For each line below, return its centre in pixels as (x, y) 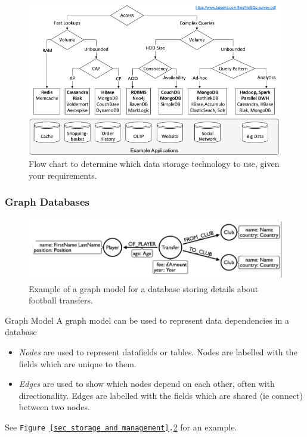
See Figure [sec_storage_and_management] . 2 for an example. (121, 427)
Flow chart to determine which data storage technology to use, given (154, 164)
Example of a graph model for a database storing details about (144, 288)
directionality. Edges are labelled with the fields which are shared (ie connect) (161, 395)
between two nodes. (54, 407)
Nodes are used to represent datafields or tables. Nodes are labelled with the (158, 352)
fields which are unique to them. (77, 363)
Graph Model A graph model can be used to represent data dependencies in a (147, 320)
